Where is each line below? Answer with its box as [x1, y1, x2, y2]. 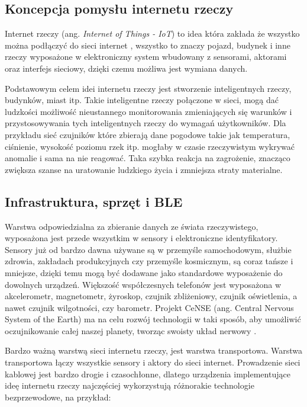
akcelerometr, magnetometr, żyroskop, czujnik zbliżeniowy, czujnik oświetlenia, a [5, 290, 298, 302]
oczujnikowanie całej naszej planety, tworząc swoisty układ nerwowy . [5, 324, 257, 337]
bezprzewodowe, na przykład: [5, 390, 111, 403]
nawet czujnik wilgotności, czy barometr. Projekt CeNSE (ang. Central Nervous [5, 301, 294, 313]
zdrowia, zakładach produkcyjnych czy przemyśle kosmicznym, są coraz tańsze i [5, 255, 293, 267]
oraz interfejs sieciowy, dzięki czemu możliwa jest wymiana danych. [5, 62, 248, 74]
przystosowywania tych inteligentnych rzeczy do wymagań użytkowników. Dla [5, 117, 286, 129]
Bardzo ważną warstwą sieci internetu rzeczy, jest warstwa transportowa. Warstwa [5, 344, 302, 357]
